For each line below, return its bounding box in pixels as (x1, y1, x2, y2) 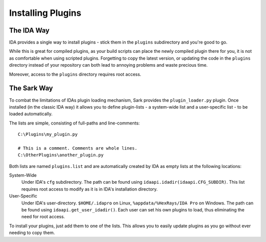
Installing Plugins (9, 7, 81, 18)
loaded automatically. (9, 111, 53, 117)
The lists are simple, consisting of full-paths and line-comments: (9, 120, 140, 126)
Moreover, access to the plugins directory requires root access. (9, 71, 141, 77)
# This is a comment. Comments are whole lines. (18, 145, 137, 151)
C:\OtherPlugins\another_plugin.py (18, 152, 104, 158)
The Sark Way (9, 84, 53, 92)
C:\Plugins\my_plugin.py (18, 131, 78, 137)
